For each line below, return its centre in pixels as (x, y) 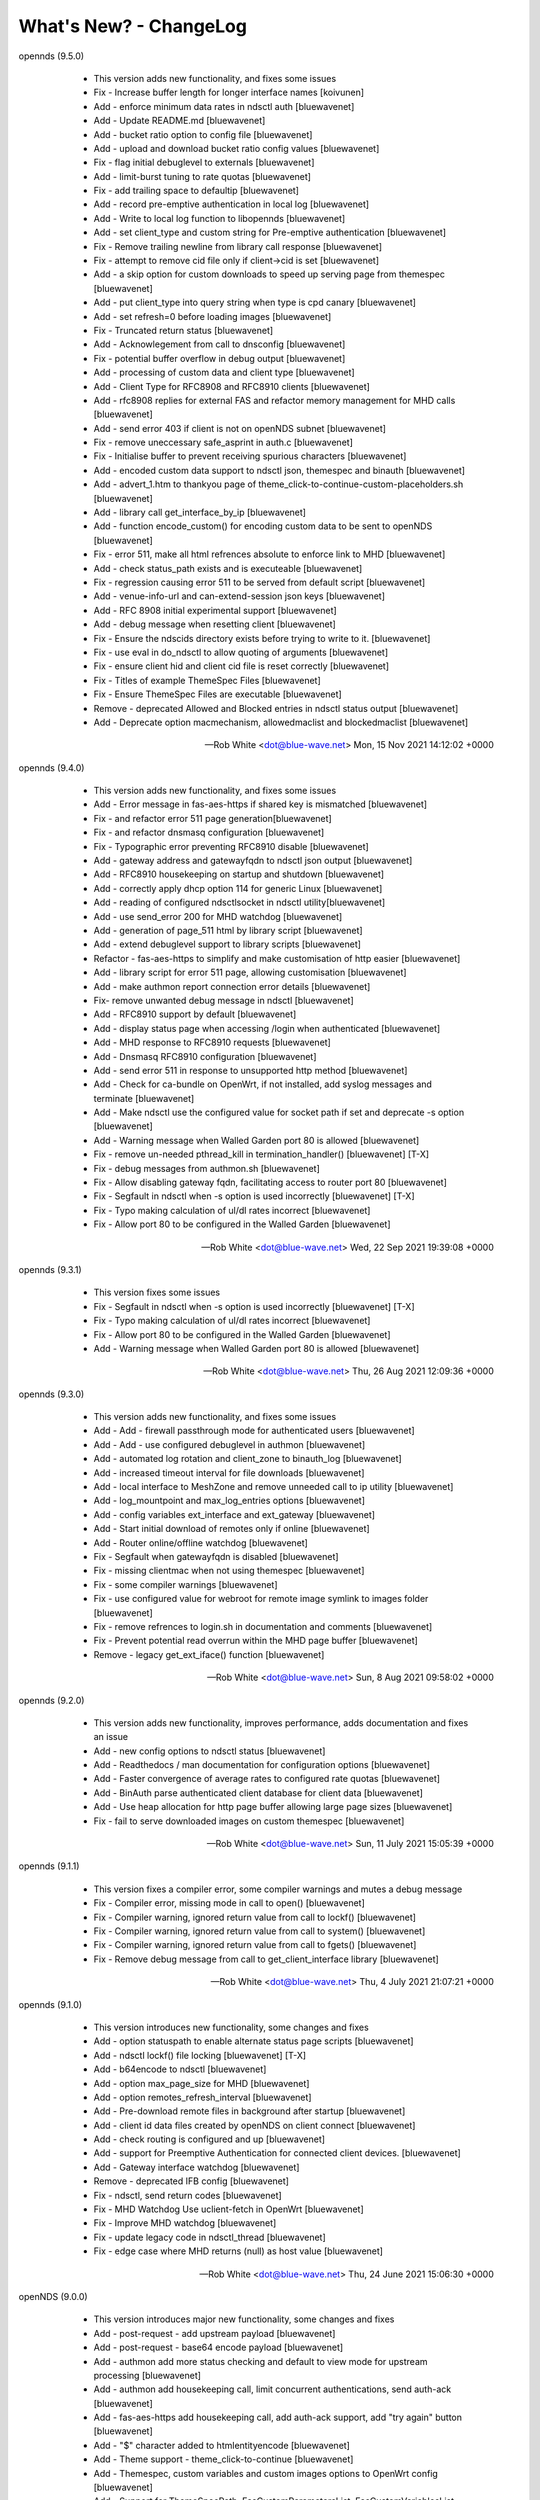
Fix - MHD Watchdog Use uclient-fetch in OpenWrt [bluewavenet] (228, 2209)
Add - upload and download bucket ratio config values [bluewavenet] (236, 148)
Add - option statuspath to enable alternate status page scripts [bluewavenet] (253, 2041)
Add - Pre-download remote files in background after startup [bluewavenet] (249, 2111)
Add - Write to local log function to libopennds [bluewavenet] (219, 218)
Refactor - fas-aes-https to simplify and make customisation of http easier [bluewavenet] (277, 958)
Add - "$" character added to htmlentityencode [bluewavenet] (221, 2445)
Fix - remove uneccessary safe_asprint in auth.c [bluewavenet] (223, 442)
